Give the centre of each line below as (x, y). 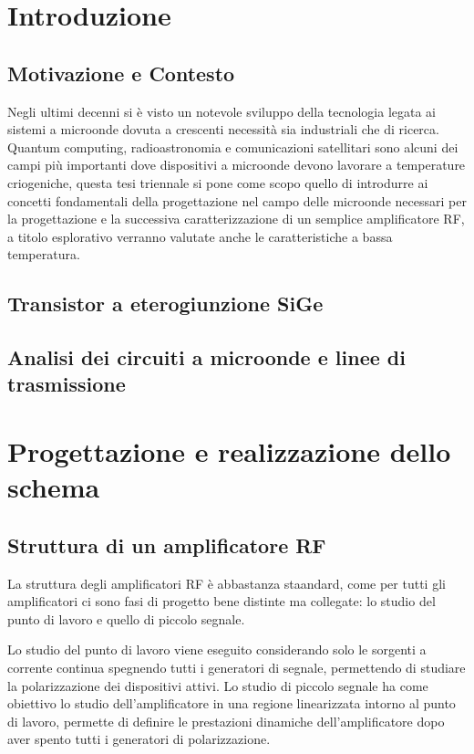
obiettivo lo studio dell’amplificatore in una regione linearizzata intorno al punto (232, 703)
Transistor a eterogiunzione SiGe (165, 304)
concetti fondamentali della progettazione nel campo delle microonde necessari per (237, 200)
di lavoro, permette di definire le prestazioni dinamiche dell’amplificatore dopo (226, 721)
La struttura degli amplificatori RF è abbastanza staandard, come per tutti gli (227, 583)
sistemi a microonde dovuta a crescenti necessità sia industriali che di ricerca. (223, 129)
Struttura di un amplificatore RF (167, 545)
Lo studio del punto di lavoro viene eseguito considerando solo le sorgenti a (217, 649)
